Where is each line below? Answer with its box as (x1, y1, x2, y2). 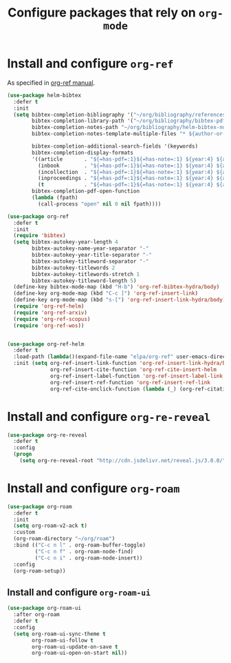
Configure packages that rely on (8, 5, 196, 21)
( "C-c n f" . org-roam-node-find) (34, 548, 134, 555)
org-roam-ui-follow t (32, 637, 94, 644)
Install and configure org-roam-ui (7, 586, 151, 598)
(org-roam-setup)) (13, 567, 67, 574)
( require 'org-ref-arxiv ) (13, 309, 88, 316)
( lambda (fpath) (32, 195, 78, 201)
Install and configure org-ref (7, 56, 174, 72)
